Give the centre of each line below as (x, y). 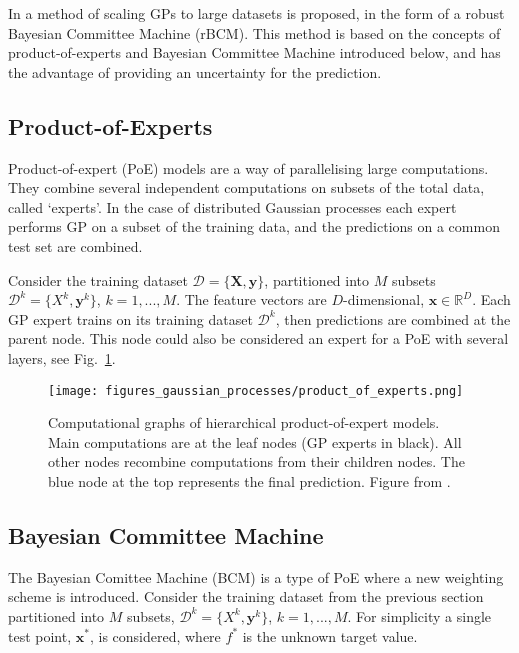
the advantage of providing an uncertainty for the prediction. (195, 71)
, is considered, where (155, 635)
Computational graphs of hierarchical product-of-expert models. (244, 422)
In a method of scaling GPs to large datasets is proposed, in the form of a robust (256, 13)
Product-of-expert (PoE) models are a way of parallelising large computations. (248, 167)
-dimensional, (384, 299)
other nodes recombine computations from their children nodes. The (256, 461)
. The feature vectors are (251, 299)
